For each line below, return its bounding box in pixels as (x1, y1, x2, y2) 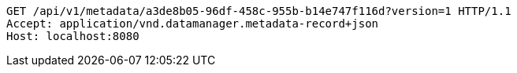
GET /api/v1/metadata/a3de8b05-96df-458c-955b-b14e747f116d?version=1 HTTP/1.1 (6, 5, 511, 17)
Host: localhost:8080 (6, 30, 139, 42)
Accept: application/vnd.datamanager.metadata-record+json (6, 17, 379, 30)
